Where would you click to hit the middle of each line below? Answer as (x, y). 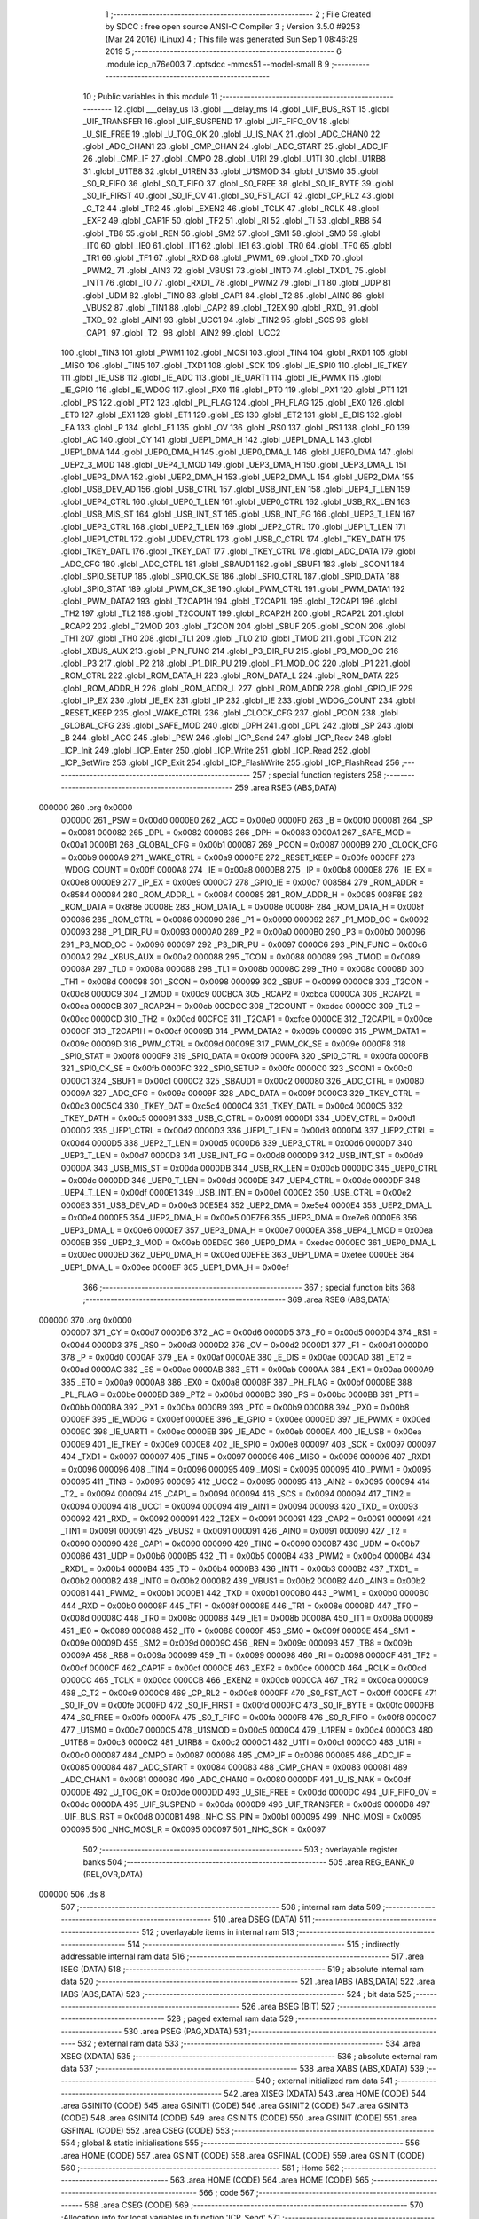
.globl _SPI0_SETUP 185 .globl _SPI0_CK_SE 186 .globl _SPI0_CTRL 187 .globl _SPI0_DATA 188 (230, 576)
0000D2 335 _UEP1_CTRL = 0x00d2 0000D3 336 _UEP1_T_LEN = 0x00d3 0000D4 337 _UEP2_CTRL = (247, 1131)
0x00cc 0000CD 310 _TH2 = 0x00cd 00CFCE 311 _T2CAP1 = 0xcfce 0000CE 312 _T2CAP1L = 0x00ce (247, 1019)
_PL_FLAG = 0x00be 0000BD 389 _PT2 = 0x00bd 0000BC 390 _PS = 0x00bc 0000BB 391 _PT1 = (240, 1394)
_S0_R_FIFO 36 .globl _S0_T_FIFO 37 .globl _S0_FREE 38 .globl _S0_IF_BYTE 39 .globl (238, 184)
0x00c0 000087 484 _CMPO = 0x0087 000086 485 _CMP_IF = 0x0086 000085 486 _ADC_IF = (236, 1755)
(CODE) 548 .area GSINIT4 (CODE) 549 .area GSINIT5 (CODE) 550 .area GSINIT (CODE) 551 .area (239, 2118)
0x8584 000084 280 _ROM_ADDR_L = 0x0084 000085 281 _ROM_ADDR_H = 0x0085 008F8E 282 (242, 894)
